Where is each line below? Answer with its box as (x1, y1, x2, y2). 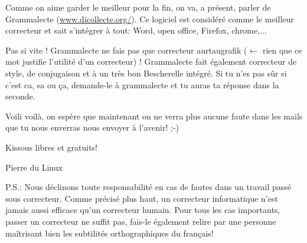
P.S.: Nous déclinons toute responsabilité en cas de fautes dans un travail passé (5, 181, 291, 193)
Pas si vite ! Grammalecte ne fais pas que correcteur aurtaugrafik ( (5, 44, 247, 56)
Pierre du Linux (5, 161, 63, 173)
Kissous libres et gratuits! (5, 141, 98, 153)
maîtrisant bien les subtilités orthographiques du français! (5, 227, 214, 239)
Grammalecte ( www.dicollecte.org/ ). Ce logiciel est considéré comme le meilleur (5, 12, 294, 25)
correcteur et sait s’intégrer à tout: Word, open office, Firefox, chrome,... (5, 24, 267, 36)
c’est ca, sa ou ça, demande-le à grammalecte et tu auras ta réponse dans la (5, 78, 279, 91)
